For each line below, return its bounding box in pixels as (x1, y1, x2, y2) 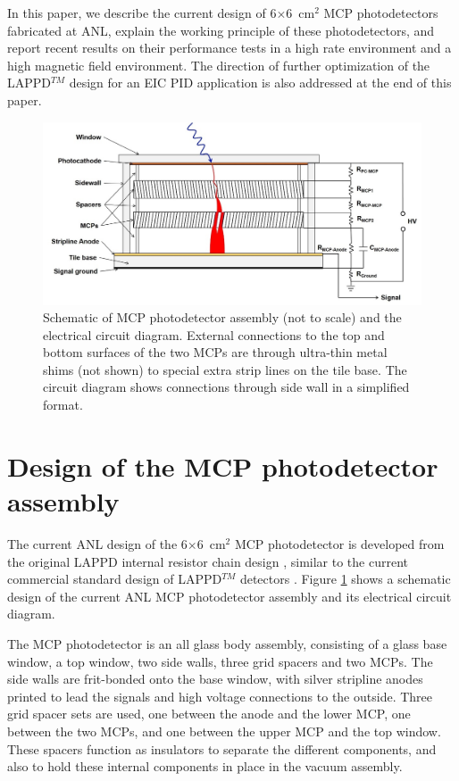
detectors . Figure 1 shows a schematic (239, 569, 451, 588)
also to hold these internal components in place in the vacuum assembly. (7, 757, 403, 776)
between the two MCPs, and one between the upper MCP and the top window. (7, 721, 441, 740)
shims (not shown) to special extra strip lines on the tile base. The (43, 360, 407, 378)
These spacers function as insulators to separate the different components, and (7, 739, 437, 758)
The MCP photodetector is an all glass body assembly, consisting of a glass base (7, 634, 447, 652)
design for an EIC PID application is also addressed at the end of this (69, 73, 452, 92)
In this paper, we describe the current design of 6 (7, 4, 277, 21)
